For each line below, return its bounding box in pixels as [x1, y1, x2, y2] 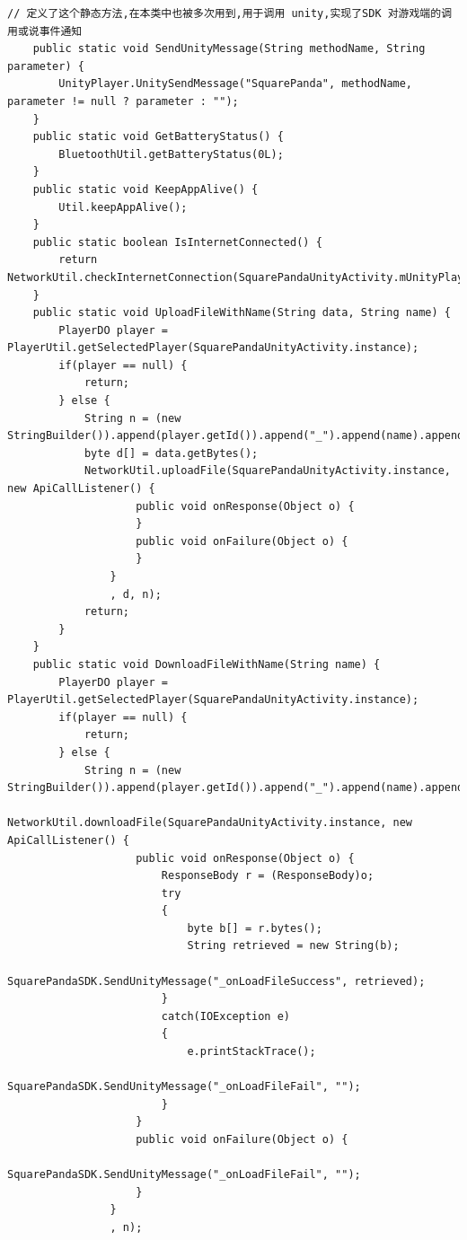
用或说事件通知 [7, 24, 83, 38]
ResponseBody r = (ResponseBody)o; [161, 869, 374, 883]
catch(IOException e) [161, 1009, 290, 1023]
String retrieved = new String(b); [187, 939, 400, 953]
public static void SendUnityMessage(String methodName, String [32, 42, 426, 56]
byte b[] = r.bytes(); [187, 921, 322, 935]
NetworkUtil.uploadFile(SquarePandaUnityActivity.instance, [84, 464, 451, 478]
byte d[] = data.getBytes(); [84, 446, 259, 460]
